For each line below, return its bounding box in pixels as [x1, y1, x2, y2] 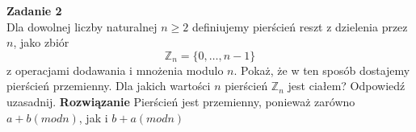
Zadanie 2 [6, 2, 62, 19]
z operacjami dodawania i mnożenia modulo [6, 61, 224, 78]
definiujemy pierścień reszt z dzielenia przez [191, 18, 408, 35]
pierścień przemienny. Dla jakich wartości [6, 77, 211, 94]
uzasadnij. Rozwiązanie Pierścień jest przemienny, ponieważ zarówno [6, 93, 355, 109]
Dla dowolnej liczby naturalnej [6, 18, 158, 35]
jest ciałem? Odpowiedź [288, 77, 405, 94]
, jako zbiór [13, 34, 69, 51]
